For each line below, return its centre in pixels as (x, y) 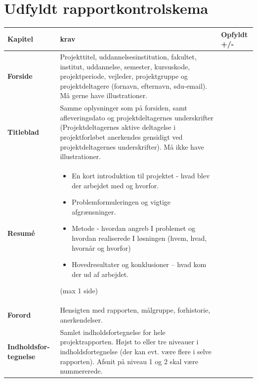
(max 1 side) (79, 291)
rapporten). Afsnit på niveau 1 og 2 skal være (129, 361)
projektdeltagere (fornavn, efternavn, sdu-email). (134, 85)
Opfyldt (235, 34)
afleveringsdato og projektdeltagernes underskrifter (137, 117)
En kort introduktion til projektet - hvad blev (141, 176)
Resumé (21, 233)
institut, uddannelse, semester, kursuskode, (125, 66)
